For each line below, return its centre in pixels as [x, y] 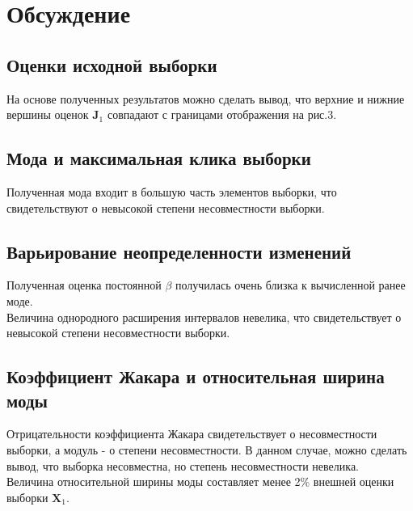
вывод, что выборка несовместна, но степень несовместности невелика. [183, 465]
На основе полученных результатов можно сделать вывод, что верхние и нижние [206, 98]
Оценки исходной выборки [112, 64]
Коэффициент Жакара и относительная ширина [196, 376]
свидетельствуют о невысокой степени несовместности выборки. [166, 207]
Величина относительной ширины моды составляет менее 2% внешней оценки [200, 481]
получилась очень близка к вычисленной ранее [291, 285]
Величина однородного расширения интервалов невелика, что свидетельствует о [204, 317]
